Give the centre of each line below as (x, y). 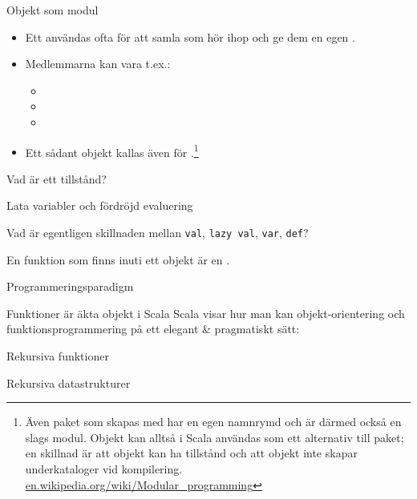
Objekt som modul (53, 10)
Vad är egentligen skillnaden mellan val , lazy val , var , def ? (158, 232)
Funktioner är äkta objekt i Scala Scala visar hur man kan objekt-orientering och (206, 313)
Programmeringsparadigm (70, 286)
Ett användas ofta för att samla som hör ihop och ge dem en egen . (190, 36)
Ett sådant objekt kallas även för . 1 (112, 151)
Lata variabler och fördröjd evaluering (100, 205)
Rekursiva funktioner (58, 356)
